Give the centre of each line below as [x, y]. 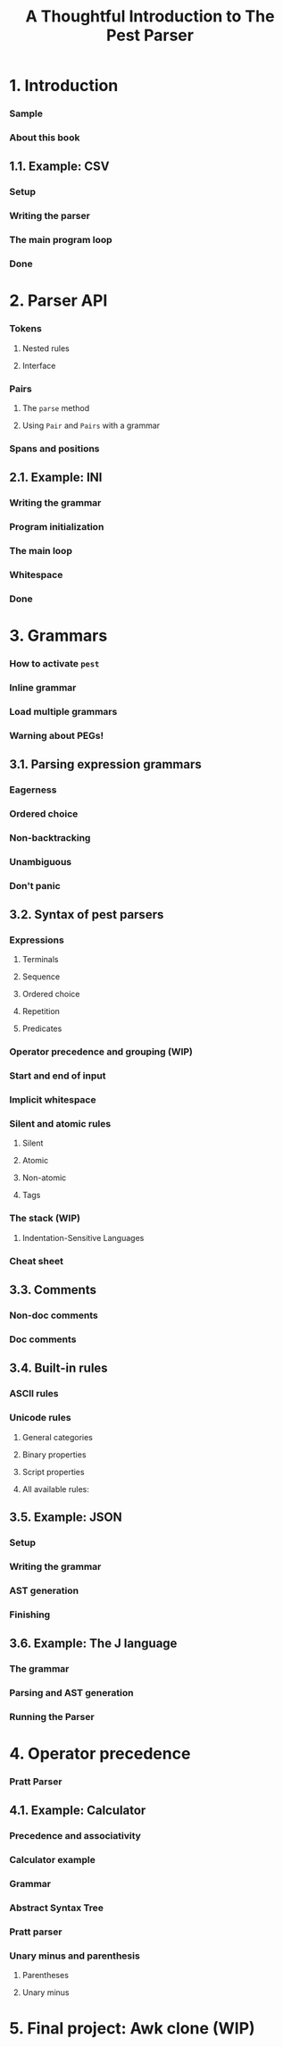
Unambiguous [41, 861]
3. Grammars [58, 635]
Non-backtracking [50, 837]
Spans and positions [54, 449]
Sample [26, 113]
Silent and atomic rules [60, 1124]
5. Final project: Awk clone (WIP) [133, 2029]
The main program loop [61, 240]
